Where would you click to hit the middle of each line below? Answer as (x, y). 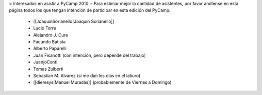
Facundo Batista (49, 42)
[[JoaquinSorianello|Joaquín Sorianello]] (74, 21)
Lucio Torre (45, 28)
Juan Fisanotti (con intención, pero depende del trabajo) (90, 55)
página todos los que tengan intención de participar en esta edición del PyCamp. (90, 10)
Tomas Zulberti (48, 69)
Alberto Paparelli (50, 48)
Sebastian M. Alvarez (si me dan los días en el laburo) (87, 76)
